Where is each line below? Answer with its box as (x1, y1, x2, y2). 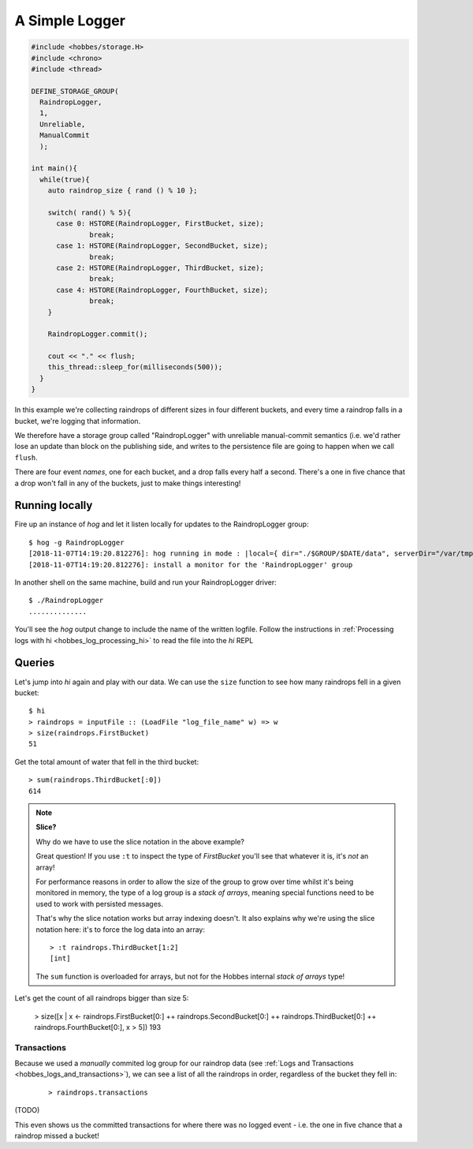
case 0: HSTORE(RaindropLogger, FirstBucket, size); (56, 219, 264, 228)
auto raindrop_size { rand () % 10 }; (47, 186, 198, 195)
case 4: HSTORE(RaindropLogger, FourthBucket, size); (56, 285, 269, 294)
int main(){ (31, 164, 78, 173)
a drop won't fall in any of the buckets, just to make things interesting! (14, 478, 241, 488)
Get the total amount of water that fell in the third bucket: (14, 757, 199, 766)
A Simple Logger (14, 12, 126, 29)
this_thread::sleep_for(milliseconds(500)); (47, 363, 223, 372)
